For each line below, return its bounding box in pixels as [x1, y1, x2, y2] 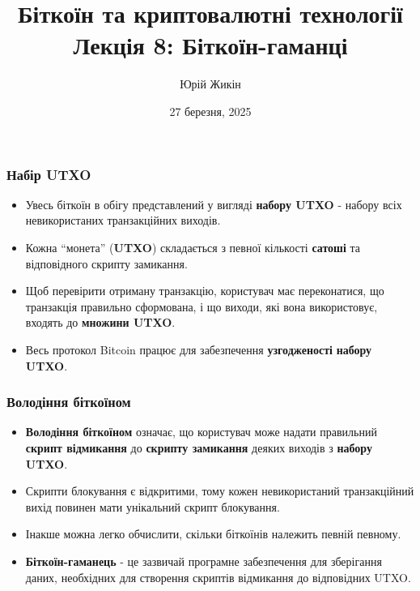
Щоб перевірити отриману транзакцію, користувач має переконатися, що [25, 282, 384, 299]
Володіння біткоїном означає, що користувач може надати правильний [25, 423, 377, 440]
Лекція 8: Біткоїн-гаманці [73, 28, 348, 62]
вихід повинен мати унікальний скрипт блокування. [25, 498, 280, 515]
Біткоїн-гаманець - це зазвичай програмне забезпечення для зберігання [25, 552, 382, 569]
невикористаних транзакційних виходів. [25, 212, 221, 229]
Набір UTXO [6, 164, 91, 184]
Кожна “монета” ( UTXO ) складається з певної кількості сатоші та [25, 238, 360, 255]
